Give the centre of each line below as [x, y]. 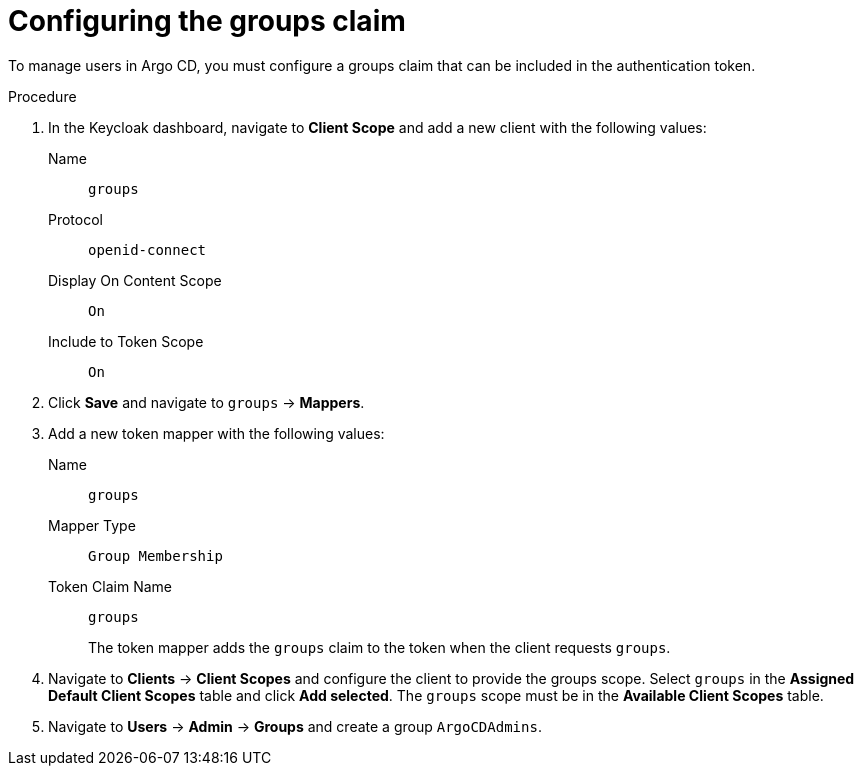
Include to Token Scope [126, 341]
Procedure [42, 96]
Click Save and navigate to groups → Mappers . [206, 402]
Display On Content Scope [135, 280]
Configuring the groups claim [207, 21]
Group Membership [155, 555]
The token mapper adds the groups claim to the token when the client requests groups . [379, 647]
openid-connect [147, 249]
